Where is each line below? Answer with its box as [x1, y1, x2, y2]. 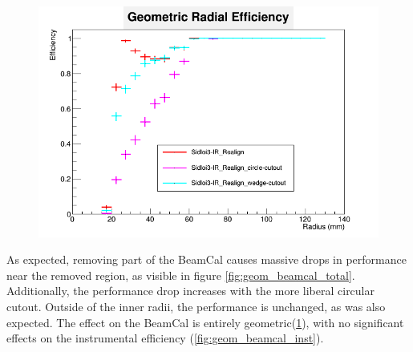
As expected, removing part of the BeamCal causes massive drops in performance [6, 251, 407, 268]
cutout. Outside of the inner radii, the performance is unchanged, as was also [6, 297, 386, 314]
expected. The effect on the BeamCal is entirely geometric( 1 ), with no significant [6, 314, 404, 330]
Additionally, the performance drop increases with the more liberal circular [6, 282, 375, 299]
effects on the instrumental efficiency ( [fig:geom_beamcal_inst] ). [6, 330, 324, 346]
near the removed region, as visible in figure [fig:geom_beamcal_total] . [6, 266, 355, 283]
